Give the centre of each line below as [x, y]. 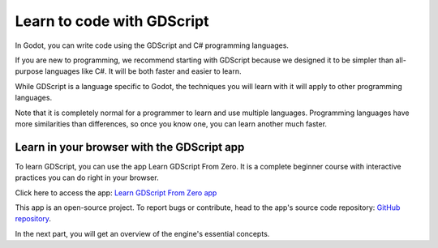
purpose [29, 71]
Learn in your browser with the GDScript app [130, 147]
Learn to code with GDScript [112, 21]
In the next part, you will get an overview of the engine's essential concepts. [142, 233]
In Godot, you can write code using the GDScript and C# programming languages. [152, 45]
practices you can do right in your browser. [87, 177]
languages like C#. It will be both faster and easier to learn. [144, 71]
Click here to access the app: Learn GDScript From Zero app [116, 192]
